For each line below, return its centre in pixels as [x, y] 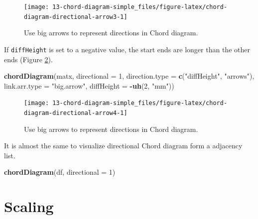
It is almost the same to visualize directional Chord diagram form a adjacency [123, 146]
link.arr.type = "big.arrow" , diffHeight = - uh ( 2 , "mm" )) [89, 85]
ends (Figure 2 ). [28, 59]
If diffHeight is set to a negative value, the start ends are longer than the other [127, 49]
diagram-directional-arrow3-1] [76, 17]
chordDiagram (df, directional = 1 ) [60, 172]
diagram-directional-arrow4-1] [76, 113]
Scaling [29, 206]
